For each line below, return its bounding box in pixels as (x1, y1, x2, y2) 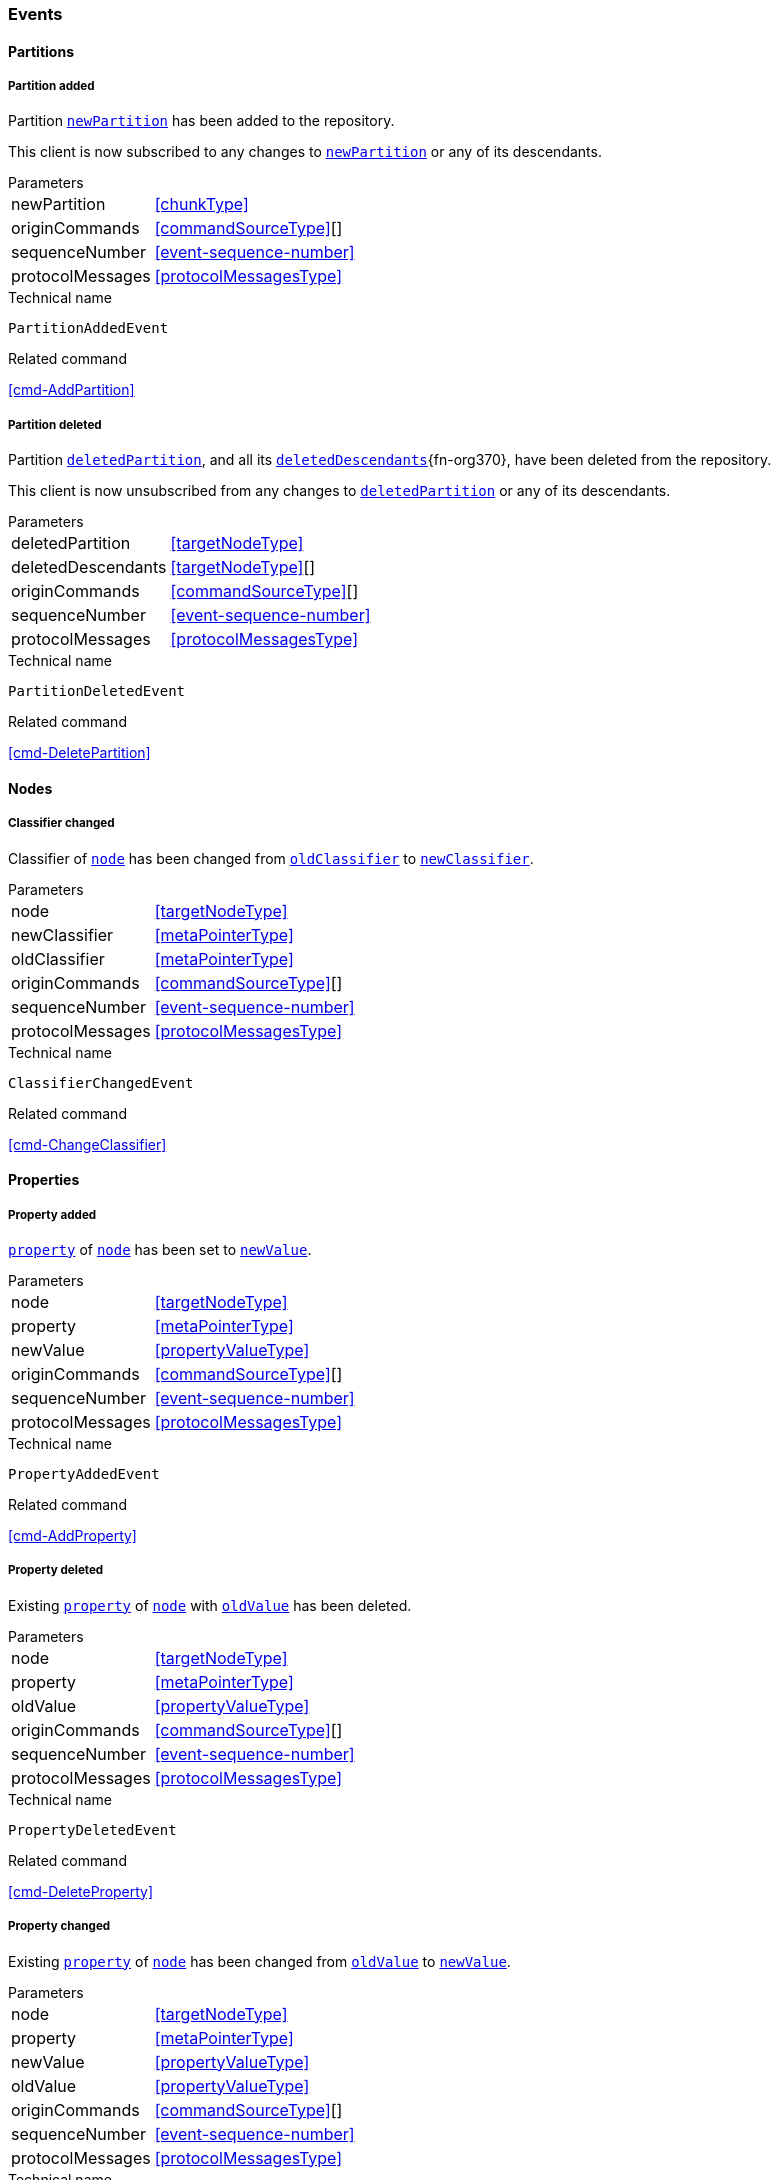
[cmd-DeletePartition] (8, 744, 151, 762)
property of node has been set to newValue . (8, 1240, 312, 1258)
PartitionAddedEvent (8, 320, 169, 337)
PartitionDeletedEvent (8, 683, 186, 700)
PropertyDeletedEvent (8, 1821, 177, 1838)
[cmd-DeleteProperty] (8, 1882, 154, 1900)
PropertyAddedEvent (8, 1465, 160, 1482)
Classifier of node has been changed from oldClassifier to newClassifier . (8, 849, 534, 867)
